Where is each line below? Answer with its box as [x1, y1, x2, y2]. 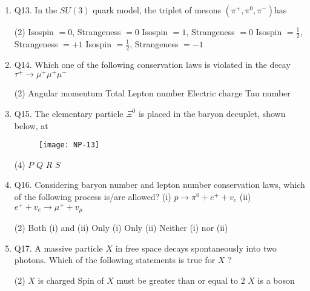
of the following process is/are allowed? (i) [14, 190, 171, 202]
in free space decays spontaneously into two [115, 241, 277, 254]
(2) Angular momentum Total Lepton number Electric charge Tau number [14, 87, 291, 99]
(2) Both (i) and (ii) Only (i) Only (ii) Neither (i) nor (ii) [14, 221, 228, 234]
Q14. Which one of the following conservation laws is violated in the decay [14, 58, 291, 70]
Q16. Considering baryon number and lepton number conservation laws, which [14, 178, 305, 191]
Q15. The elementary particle [14, 107, 124, 119]
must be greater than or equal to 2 [116, 273, 245, 286]
